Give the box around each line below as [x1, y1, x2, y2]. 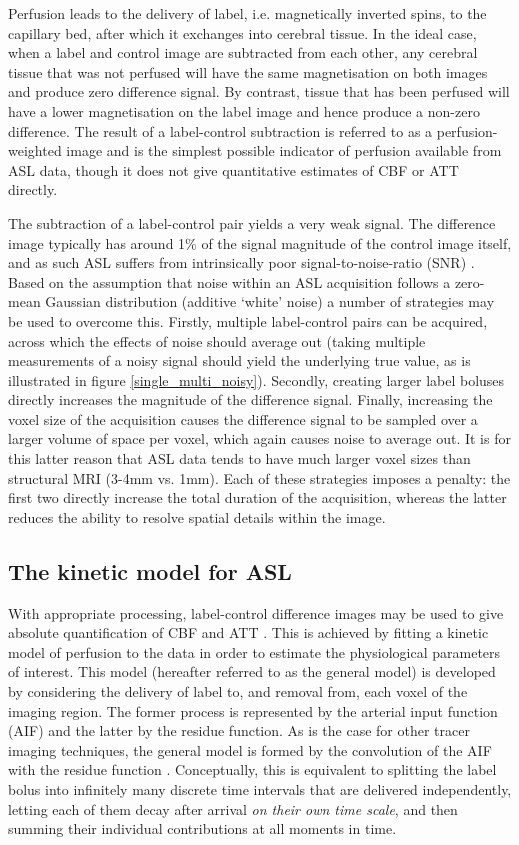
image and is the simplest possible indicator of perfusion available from [66, 140, 502, 161]
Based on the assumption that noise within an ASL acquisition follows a [8, 271, 451, 292]
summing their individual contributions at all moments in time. [8, 818, 397, 839]
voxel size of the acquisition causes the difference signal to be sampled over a [8, 408, 478, 429]
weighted [8, 140, 62, 161]
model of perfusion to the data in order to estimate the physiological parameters [8, 641, 501, 662]
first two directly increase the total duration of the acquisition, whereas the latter [8, 487, 507, 508]
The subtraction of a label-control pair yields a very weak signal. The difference [8, 212, 496, 233]
